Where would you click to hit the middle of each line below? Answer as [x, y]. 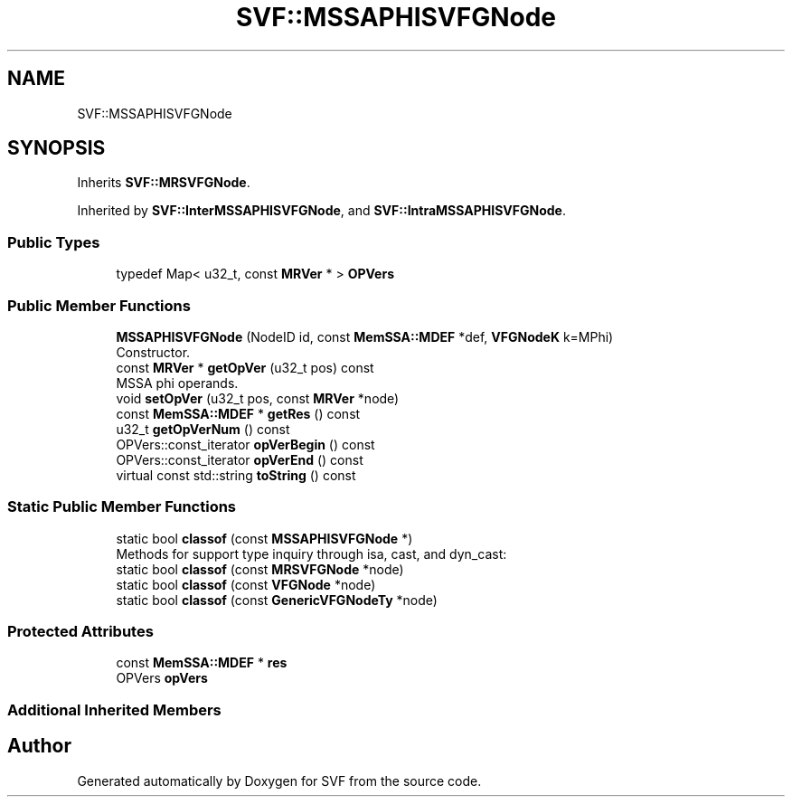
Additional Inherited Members [114, 709]
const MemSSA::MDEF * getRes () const [238, 413]
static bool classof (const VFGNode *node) [246, 584]
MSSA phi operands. [177, 383]
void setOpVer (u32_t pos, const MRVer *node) [258, 398]
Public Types [54, 242]
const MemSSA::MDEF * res [202, 663]
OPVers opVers [162, 678]
